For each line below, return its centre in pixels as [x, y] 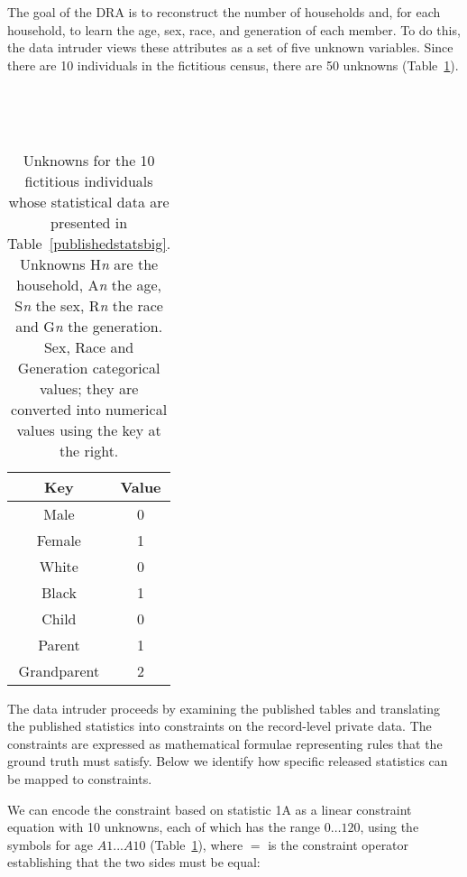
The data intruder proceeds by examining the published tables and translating [224, 708]
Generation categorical [89, 367]
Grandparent [59, 670]
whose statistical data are [89, 201]
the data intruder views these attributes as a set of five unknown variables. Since [230, 47]
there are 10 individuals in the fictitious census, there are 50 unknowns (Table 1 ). [233, 65]
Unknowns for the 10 [89, 160]
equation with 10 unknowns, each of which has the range [164, 827]
